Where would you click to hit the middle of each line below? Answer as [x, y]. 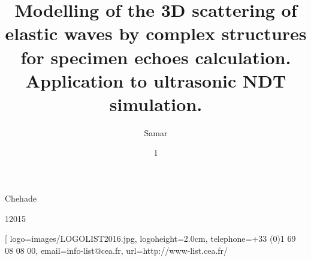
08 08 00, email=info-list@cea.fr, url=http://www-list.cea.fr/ [117, 250]
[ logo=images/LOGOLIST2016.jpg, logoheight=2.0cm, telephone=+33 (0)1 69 [150, 238]
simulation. [156, 103]
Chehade [21, 198]
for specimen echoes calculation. [156, 57]
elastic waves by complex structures [156, 33]
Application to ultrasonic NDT [156, 80]
